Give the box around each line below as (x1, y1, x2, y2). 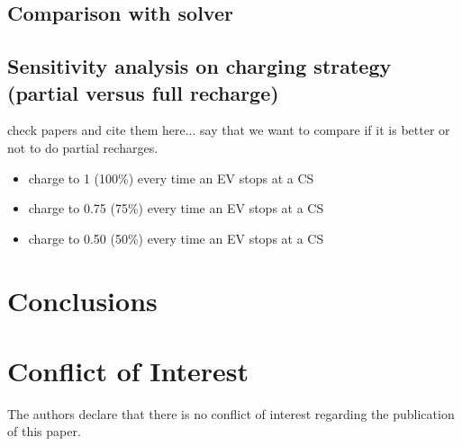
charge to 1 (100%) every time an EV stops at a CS (28, 168, 314, 187)
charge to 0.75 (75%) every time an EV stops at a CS (28, 199, 324, 218)
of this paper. (7, 422, 81, 441)
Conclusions (7, 281, 158, 318)
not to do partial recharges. (7, 138, 159, 156)
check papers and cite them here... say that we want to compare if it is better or (7, 120, 450, 139)
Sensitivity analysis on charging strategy (7, 52, 392, 80)
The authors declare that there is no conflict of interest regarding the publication (7, 404, 455, 423)
